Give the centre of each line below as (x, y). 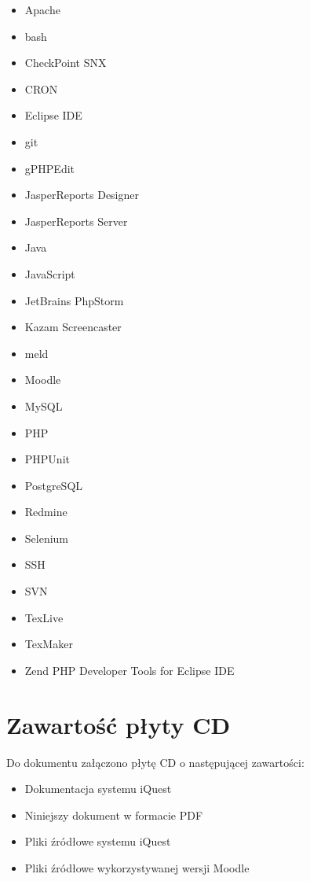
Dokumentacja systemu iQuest (98, 789)
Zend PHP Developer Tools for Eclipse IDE (129, 670)
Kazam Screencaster (73, 327)
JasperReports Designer (82, 195)
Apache (42, 9)
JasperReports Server (76, 221)
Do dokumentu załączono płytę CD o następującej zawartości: (155, 762)
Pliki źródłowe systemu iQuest (98, 841)
